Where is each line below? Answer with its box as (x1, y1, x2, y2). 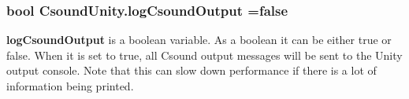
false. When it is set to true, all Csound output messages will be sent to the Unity (6, 46, 403, 63)
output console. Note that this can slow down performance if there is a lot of (6, 62, 377, 79)
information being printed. (6, 78, 134, 93)
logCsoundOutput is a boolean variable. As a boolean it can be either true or (6, 31, 392, 48)
